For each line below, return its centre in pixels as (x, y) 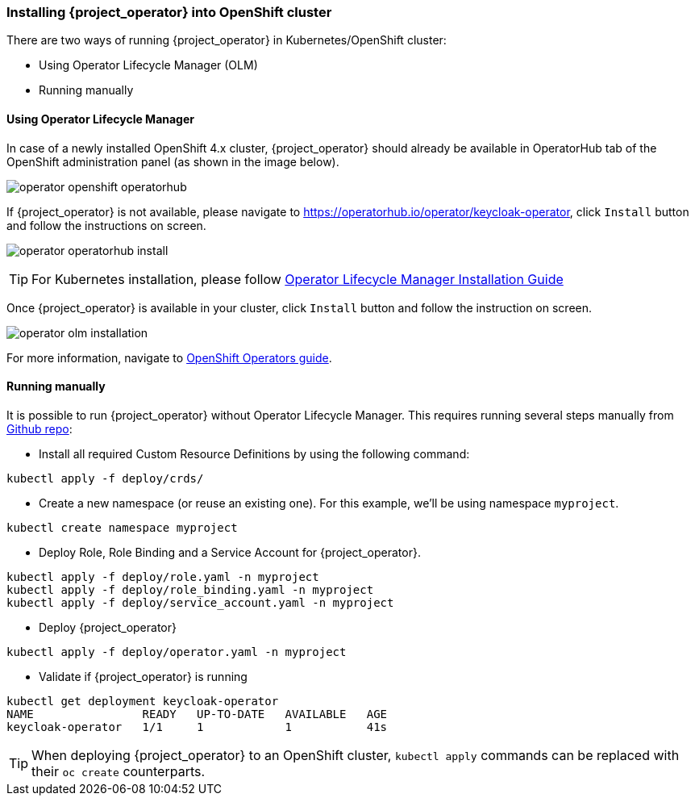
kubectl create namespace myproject (122, 527)
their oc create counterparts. (119, 771)
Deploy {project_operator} (108, 627)
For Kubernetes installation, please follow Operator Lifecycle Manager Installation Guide (298, 279)
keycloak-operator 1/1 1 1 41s (197, 727)
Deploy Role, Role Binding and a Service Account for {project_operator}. (230, 552)
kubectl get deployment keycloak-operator (143, 701)
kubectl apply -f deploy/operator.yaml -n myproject (177, 652)
